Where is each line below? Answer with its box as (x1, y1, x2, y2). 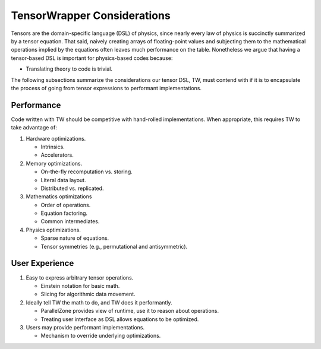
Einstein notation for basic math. (40, 282, 120, 289)
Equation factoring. (40, 210, 88, 217)
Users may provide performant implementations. (26, 323, 145, 331)
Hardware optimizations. (26, 135, 86, 142)
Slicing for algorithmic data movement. (40, 291, 136, 298)
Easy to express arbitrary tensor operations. (26, 274, 134, 281)
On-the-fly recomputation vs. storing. (40, 168, 133, 175)
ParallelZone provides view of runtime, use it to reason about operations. (40, 307, 219, 315)
